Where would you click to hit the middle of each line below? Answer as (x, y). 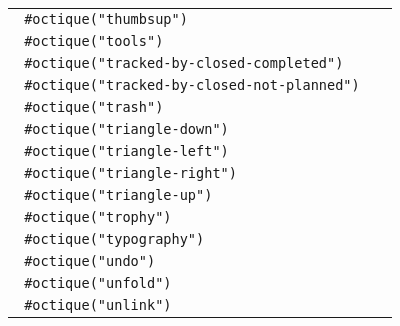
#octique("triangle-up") (118, 195)
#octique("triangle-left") (126, 151)
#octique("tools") (94, 41)
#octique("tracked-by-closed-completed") (184, 63)
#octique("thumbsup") (106, 19)
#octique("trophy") (98, 217)
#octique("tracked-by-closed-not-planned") (192, 85)
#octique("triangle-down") (126, 129)
